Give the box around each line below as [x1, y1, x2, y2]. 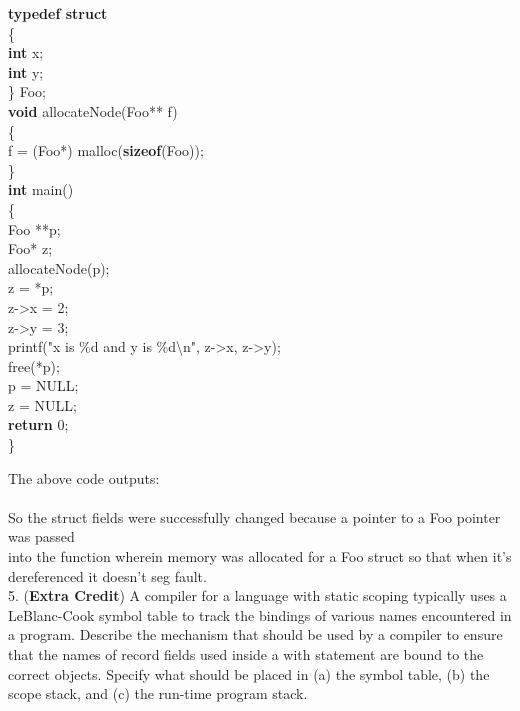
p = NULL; [8, 375, 79, 396]
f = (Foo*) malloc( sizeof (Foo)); [8, 140, 204, 161]
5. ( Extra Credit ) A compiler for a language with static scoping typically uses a [8, 585, 507, 606]
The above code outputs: [8, 467, 160, 488]
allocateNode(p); [8, 257, 110, 278]
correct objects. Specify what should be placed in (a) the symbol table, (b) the [8, 663, 490, 684]
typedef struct [8, 3, 108, 23]
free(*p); [8, 355, 60, 376]
